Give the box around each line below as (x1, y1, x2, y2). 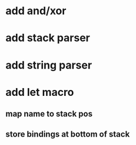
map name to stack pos (5, 109, 92, 119)
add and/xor (5, 4, 67, 18)
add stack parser (5, 31, 91, 45)
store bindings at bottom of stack (5, 129, 130, 139)
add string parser (5, 58, 92, 72)
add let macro (5, 85, 74, 99)
